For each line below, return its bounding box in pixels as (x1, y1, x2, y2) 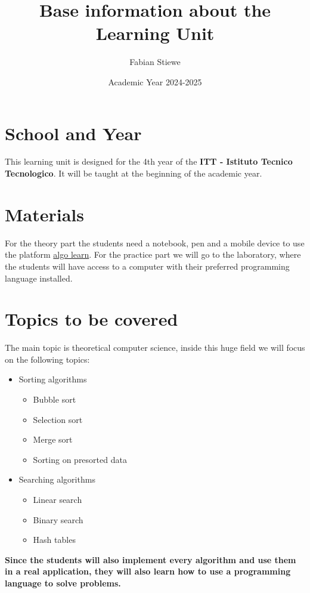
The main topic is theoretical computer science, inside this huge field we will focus (5, 341, 305, 354)
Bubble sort (33, 393, 76, 406)
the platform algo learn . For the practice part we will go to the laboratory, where (5, 248, 301, 261)
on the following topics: (5, 353, 90, 365)
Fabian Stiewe (129, 55, 181, 68)
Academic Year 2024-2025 (108, 75, 202, 88)
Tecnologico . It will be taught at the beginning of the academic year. (5, 167, 262, 180)
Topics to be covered (5, 307, 178, 331)
